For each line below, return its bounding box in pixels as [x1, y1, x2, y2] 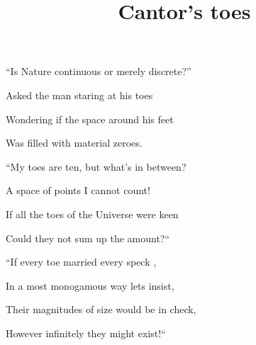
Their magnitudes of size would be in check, [6, 302, 196, 317]
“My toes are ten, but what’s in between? [6, 159, 187, 174]
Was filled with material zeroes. [6, 135, 143, 150]
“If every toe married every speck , [6, 254, 157, 269]
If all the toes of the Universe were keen [6, 206, 179, 221]
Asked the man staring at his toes [6, 87, 153, 102]
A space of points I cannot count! [6, 183, 150, 198]
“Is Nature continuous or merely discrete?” [6, 64, 191, 79]
